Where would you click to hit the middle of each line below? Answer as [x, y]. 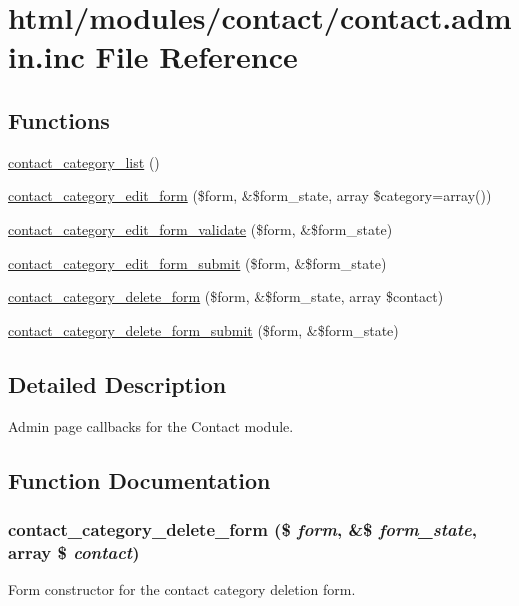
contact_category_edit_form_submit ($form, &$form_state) [197, 262]
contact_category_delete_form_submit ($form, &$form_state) [203, 329]
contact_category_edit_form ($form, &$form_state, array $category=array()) [250, 195]
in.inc [46, 56]
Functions [59, 119]
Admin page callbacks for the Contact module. [151, 425]
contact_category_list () [84, 161]
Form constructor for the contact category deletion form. [182, 589]
